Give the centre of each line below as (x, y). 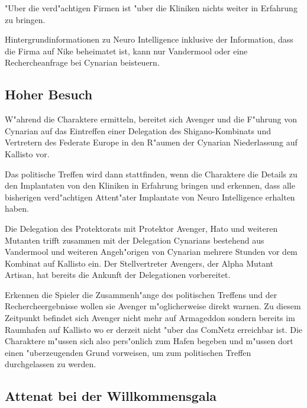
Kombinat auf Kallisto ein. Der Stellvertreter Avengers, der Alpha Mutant (139, 263)
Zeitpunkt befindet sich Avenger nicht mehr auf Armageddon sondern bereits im (150, 318)
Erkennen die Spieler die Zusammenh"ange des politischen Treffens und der (141, 294)
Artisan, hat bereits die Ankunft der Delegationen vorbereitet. (118, 275)
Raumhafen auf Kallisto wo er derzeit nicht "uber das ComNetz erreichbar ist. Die (154, 329)
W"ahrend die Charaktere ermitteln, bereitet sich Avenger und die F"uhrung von (151, 119)
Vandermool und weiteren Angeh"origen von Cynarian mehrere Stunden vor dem (151, 252)
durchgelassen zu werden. (51, 364)
